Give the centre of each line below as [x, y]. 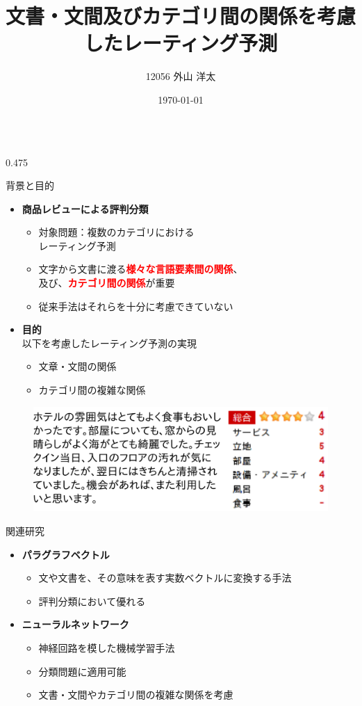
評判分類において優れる [92, 601]
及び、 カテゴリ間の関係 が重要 [107, 283]
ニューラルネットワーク [75, 624]
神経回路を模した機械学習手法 [107, 647]
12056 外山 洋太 [181, 76]
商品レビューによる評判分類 [85, 208]
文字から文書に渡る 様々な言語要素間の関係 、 [141, 269]
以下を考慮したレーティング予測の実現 [109, 343]
